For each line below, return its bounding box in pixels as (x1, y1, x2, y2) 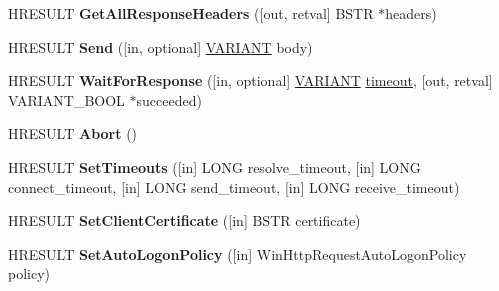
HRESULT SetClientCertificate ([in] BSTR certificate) (8, 210, 361, 231)
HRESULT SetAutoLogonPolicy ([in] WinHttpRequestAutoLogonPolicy (8, 243, 467, 264)
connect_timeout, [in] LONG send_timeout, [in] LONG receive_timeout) (8, 176, 460, 197)
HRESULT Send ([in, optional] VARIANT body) (8, 36, 313, 57)
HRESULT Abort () (8, 123, 138, 144)
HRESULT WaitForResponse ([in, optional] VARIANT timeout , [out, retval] (8, 70, 493, 91)
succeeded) (136, 89, 202, 110)
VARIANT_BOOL (8, 89, 125, 110)
